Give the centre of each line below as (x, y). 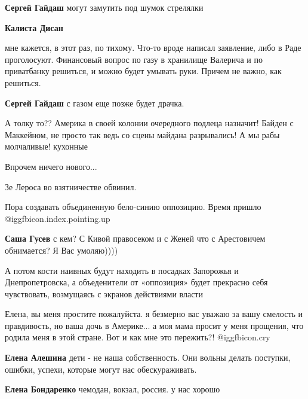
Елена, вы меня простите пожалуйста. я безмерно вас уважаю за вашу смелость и (154, 314)
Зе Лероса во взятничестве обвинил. (71, 186)
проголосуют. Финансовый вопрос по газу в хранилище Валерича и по (134, 59)
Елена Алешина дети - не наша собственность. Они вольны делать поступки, (148, 357)
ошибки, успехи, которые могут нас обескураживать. (101, 369)
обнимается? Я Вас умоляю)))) (61, 250)
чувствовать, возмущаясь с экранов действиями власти (104, 293)
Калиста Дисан (34, 27)
